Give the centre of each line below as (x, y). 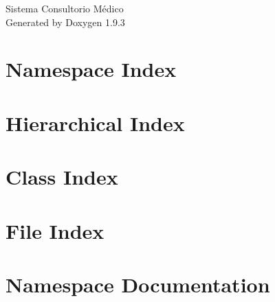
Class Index (62, 177)
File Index (55, 230)
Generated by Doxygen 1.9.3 (65, 22)
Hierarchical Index (95, 123)
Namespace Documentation (138, 284)
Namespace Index (91, 69)
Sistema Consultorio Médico (65, 8)
